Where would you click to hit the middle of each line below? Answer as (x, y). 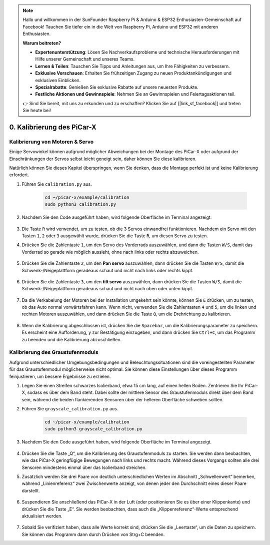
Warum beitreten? (42, 43)
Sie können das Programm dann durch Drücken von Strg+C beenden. (93, 534)
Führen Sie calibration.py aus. (57, 184)
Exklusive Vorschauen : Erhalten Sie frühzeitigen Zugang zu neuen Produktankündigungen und (133, 73)
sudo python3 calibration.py (80, 204)
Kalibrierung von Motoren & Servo (51, 142)
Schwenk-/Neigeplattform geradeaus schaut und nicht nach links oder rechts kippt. (107, 270)
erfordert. (19, 175)
